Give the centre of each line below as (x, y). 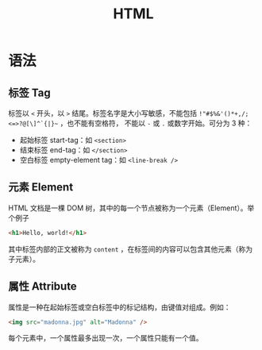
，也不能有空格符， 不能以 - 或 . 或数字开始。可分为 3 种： (156, 123)
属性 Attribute (42, 287)
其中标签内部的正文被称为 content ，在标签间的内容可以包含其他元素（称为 (130, 249)
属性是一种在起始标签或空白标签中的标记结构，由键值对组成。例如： (119, 307)
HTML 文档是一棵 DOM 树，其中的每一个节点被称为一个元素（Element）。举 (131, 208)
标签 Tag (29, 92)
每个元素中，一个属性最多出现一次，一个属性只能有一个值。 (106, 338)
